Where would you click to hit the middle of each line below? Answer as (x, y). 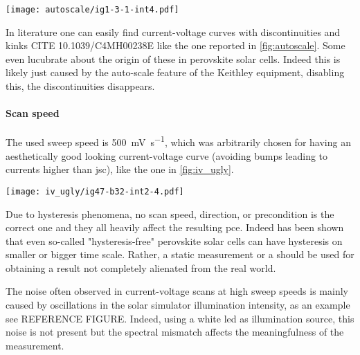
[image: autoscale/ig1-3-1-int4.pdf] (92, 10)
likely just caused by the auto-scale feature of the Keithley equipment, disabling (175, 72)
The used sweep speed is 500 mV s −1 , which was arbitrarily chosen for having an (178, 141)
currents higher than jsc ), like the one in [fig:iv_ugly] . (120, 169)
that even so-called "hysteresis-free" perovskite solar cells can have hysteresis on (174, 240)
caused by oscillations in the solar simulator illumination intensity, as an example (178, 305)
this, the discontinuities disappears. (80, 86)
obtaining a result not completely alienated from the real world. (141, 267)
